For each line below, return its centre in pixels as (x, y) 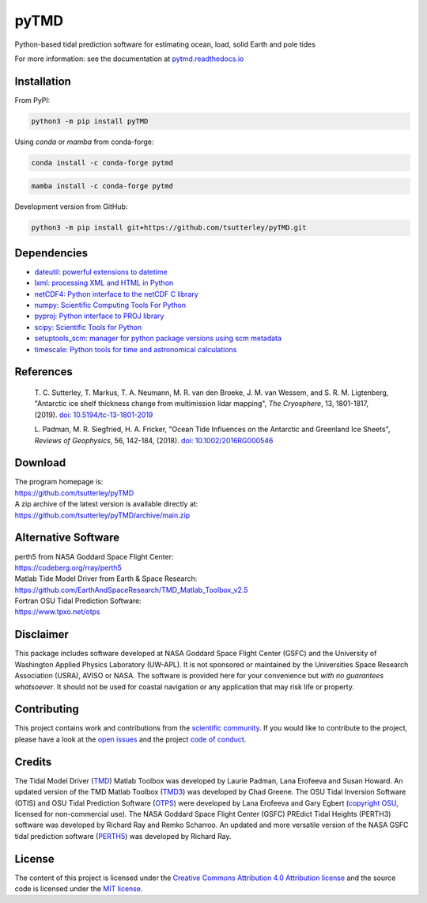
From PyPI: (32, 100)
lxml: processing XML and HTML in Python (104, 283)
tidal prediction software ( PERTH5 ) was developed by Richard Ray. (123, 836)
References (43, 372)
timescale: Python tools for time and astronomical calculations (136, 349)
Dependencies (51, 253)
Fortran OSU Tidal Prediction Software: (78, 601)
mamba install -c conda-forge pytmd (102, 186)
